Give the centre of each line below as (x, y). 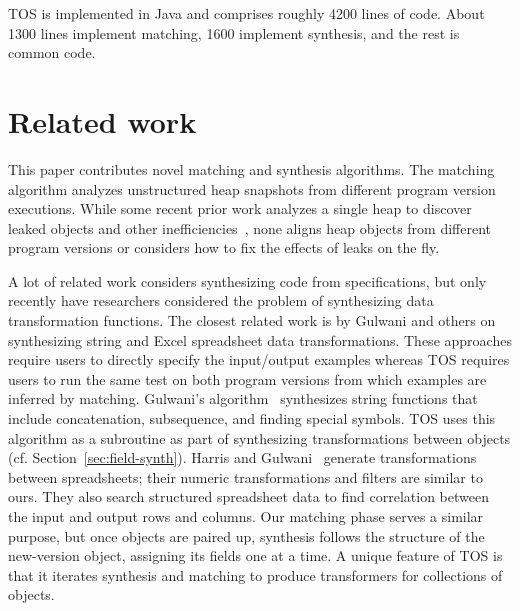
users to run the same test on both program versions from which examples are (247, 378)
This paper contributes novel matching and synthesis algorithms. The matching (251, 168)
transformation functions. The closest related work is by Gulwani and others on (252, 320)
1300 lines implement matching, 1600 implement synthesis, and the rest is (234, 32)
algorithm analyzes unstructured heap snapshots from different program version (252, 188)
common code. (52, 52)
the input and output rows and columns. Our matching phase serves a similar (246, 516)
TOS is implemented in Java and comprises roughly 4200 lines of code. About (246, 13)
